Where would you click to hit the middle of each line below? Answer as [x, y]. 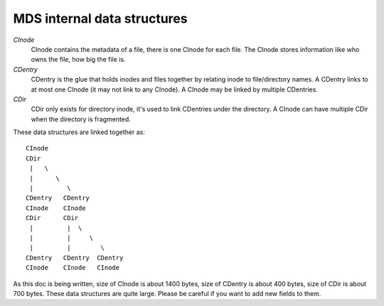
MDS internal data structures [100, 18]
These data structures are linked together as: [79, 132]
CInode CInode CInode [73, 268]
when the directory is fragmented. [81, 119]
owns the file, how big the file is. [78, 60]
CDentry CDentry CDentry [75, 258]
